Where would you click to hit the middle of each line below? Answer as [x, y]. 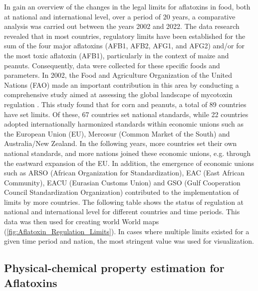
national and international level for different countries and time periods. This [122, 212]
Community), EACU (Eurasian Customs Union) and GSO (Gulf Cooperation [122, 182]
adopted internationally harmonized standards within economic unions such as [124, 124]
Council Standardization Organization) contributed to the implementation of [122, 192]
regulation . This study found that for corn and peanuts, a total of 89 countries [125, 104]
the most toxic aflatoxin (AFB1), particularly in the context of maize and [117, 55]
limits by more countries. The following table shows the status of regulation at [124, 202]
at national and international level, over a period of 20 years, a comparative [120, 16]
